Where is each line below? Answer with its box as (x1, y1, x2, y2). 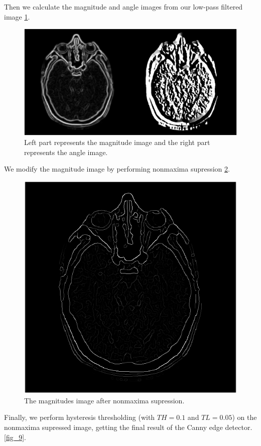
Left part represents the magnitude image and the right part (24, 137, 210, 147)
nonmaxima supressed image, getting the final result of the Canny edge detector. (4, 421, 252, 432)
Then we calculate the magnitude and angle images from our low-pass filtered (4, 2, 243, 12)
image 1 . (4, 11, 30, 22)
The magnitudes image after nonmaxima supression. (24, 395, 185, 405)
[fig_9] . (4, 431, 26, 442)
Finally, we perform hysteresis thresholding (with (4, 412, 155, 422)
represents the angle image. (24, 146, 108, 157)
